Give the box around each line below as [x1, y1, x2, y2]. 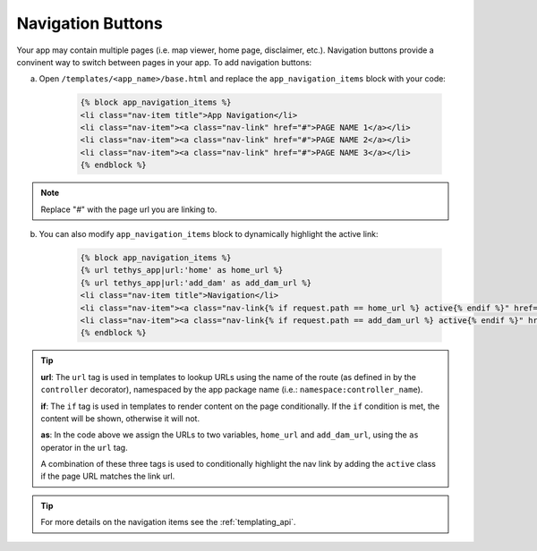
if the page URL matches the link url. [40, 470, 175, 482]
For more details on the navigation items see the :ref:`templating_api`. [40, 517, 296, 528]
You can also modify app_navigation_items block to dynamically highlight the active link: [38, 229, 379, 240]
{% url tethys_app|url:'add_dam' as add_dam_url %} [80, 277, 312, 288]
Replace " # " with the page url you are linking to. [40, 204, 217, 215]
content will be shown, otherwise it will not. [40, 412, 200, 424]
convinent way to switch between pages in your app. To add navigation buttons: [16, 56, 312, 67]
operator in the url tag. [40, 442, 129, 453]
